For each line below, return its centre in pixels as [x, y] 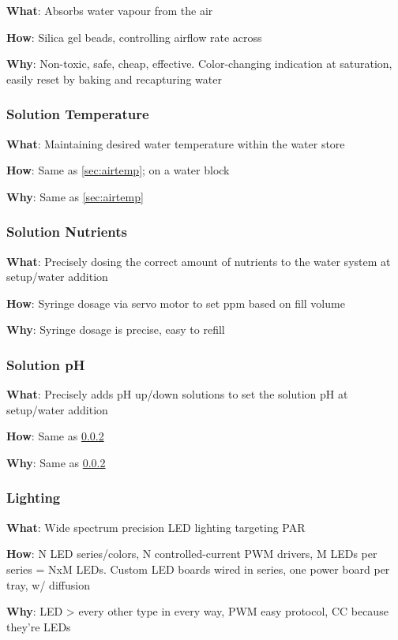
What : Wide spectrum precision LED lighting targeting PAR [156, 527]
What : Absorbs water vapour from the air [110, 10]
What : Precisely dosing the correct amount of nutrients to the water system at [199, 261]
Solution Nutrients [67, 232]
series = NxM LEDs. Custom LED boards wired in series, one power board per [198, 569]
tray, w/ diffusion [48, 584]
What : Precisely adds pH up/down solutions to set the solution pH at [177, 394]
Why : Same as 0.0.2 [56, 462]
